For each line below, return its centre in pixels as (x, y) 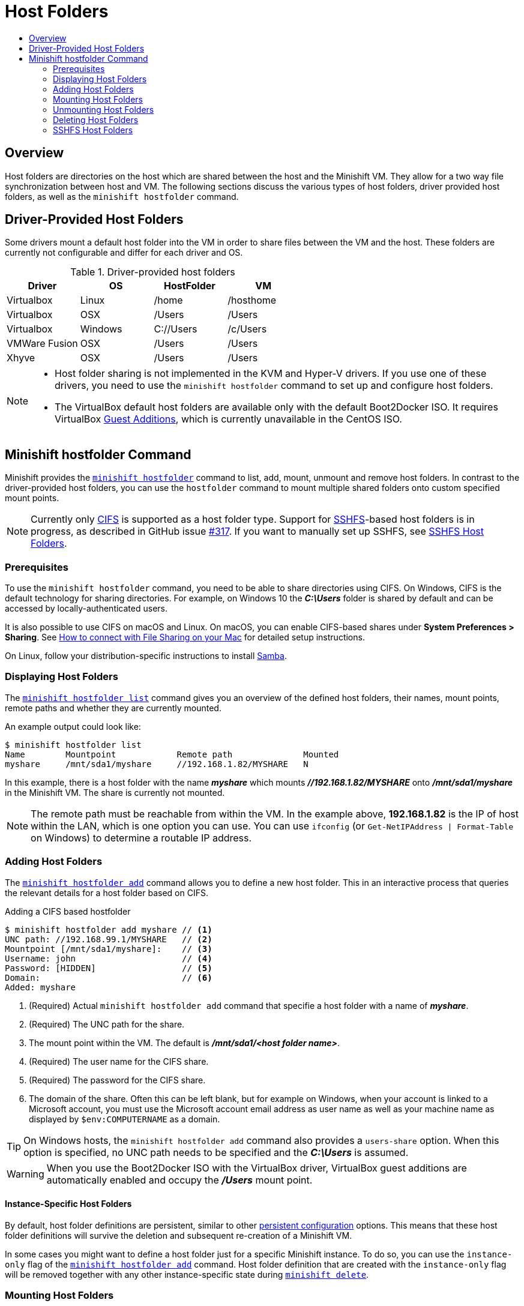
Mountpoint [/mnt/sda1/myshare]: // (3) (109, 949)
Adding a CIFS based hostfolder (68, 911)
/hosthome (252, 300)
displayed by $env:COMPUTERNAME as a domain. (125, 1119)
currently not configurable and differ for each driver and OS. (124, 253)
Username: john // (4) (109, 958)
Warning (26, 1174)
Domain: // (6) (109, 977)
